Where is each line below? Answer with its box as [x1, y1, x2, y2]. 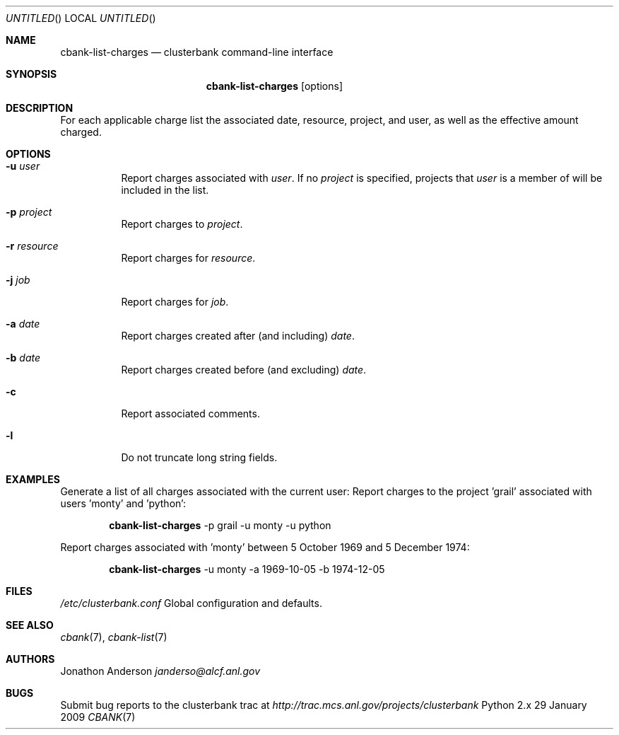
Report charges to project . [121, 218, 243, 230]
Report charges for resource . [121, 252, 256, 264]
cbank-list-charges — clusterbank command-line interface [60, 46, 334, 58]
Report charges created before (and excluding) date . [121, 364, 367, 376]
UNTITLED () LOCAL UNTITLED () [6, 12, 156, 24]
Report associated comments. [121, 407, 260, 419]
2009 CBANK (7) [60, 711, 136, 723]
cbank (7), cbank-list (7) [60, 631, 167, 643]
